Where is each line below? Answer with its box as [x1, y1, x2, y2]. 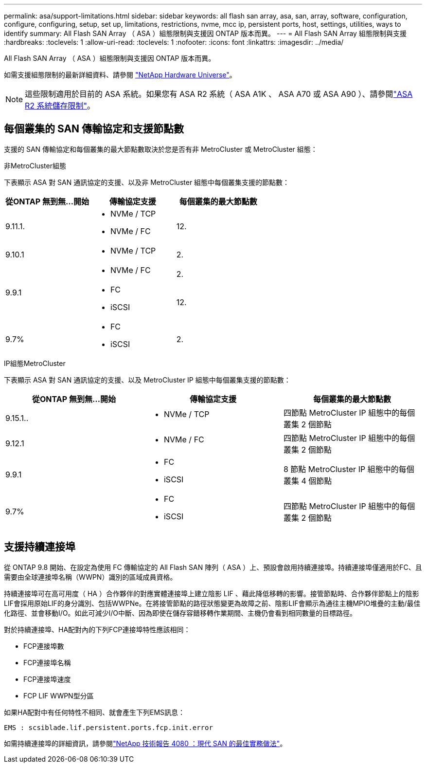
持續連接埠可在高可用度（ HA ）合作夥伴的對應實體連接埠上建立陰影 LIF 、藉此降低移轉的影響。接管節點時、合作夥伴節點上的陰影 [4, 589, 419, 598]
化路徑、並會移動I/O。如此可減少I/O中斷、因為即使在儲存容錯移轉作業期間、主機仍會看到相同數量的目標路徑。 [4, 608, 357, 617]
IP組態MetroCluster [4, 359, 66, 367]
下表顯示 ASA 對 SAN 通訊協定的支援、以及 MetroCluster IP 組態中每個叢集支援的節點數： [4, 375, 291, 384]
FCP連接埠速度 [23, 675, 71, 683]
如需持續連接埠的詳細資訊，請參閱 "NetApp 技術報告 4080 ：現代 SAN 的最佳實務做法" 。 [4, 739, 287, 748]
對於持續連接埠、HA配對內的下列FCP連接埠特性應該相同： [4, 625, 191, 634]
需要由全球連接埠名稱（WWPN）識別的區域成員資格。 [4, 572, 177, 581]
